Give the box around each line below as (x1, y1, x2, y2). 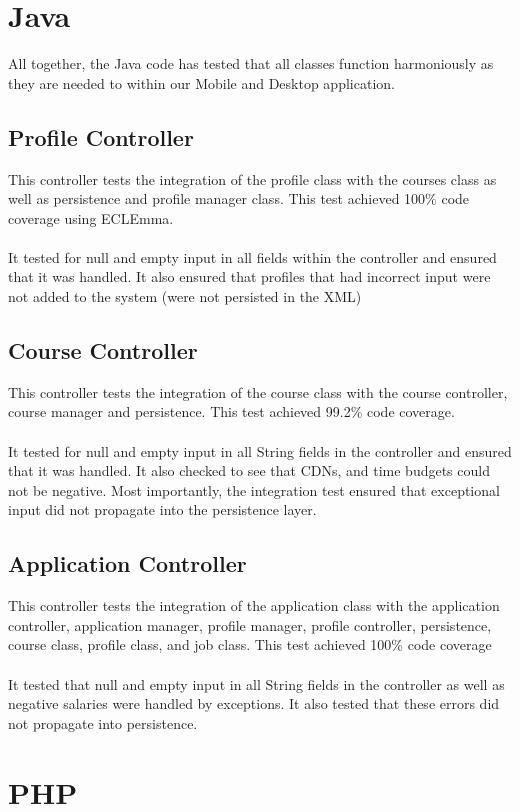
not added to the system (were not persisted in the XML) (8, 286, 362, 307)
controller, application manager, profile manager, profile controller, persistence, (8, 614, 492, 635)
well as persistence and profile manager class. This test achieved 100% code (8, 188, 470, 209)
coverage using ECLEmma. (8, 207, 174, 228)
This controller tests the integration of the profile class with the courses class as (8, 168, 497, 189)
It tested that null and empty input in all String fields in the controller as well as (8, 673, 505, 694)
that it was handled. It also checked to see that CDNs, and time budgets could (8, 460, 490, 481)
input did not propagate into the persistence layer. (8, 499, 317, 520)
